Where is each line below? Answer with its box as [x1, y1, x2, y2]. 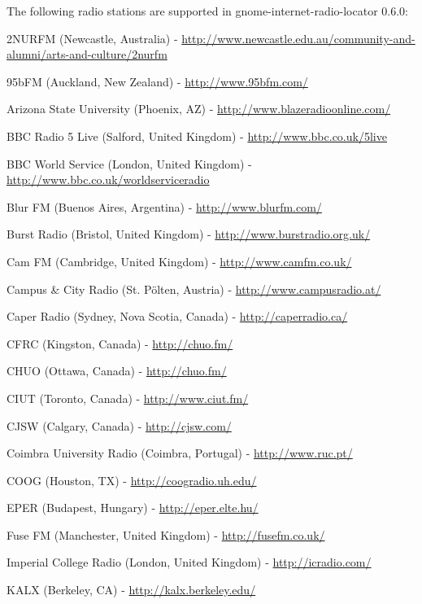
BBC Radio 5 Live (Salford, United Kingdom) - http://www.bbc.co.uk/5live [7, 127, 387, 144]
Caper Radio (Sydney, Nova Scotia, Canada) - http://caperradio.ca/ [7, 308, 348, 325]
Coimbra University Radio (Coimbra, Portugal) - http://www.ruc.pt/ [7, 444, 353, 462]
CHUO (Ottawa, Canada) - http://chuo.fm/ [7, 362, 227, 379]
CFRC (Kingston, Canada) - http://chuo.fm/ [7, 335, 233, 352]
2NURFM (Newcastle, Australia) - [7, 29, 178, 46]
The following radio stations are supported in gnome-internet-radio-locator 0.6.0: [7, 2, 409, 19]
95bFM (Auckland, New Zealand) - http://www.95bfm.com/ [7, 72, 308, 90]
